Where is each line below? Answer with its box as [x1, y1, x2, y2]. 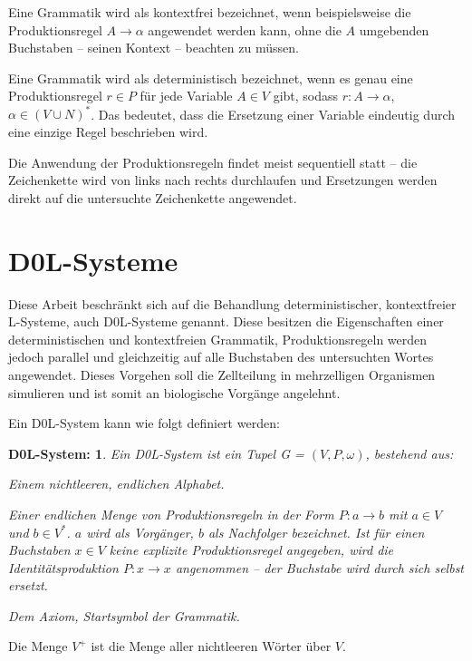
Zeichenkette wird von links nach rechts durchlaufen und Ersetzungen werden [8, 170, 438, 190]
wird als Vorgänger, [86, 522, 194, 541]
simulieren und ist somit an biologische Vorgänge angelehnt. [8, 383, 341, 402]
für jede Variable [140, 86, 233, 105]
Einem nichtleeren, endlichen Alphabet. [8, 474, 225, 493]
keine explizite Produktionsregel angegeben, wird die [109, 540, 394, 559]
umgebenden [359, 20, 429, 39]
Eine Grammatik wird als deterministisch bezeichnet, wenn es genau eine [8, 68, 413, 87]
